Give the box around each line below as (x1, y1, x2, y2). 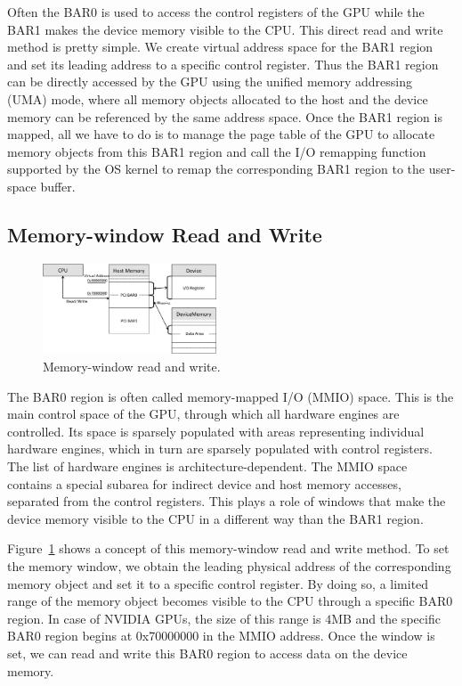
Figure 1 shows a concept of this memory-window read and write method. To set (7, 539, 450, 558)
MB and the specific (331, 608, 441, 627)
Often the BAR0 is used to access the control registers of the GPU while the (7, 3, 425, 20)
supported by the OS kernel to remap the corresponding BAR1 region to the (7, 159, 426, 178)
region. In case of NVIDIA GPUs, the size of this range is (7, 608, 321, 627)
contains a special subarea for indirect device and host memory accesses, (7, 474, 401, 493)
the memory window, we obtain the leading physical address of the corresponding (7, 556, 451, 575)
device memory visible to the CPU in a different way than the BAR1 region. (7, 509, 424, 527)
